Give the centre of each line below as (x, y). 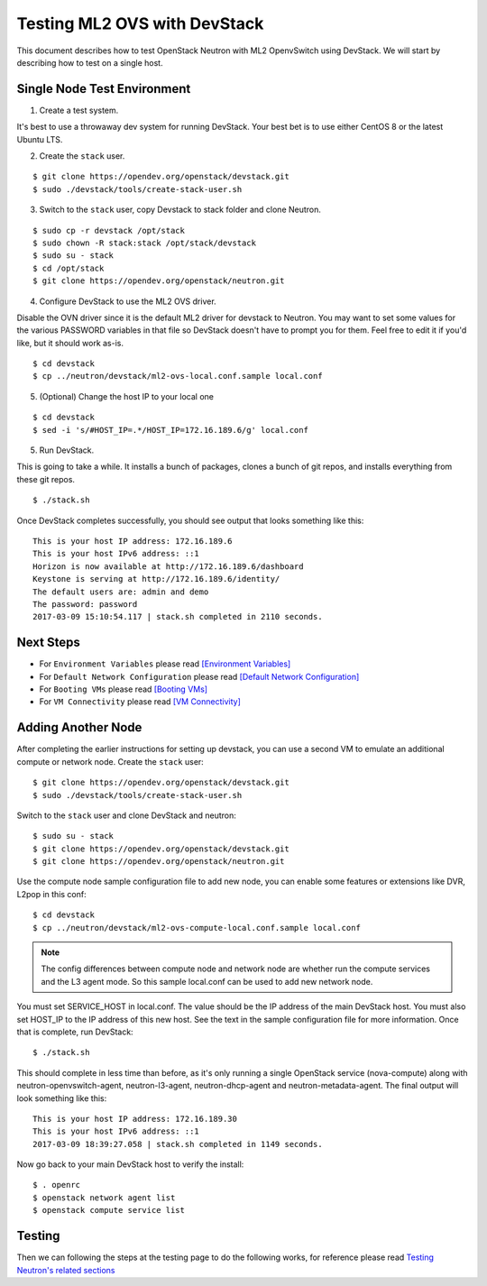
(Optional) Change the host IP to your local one (127, 396)
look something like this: (62, 1098)
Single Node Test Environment (104, 89)
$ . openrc (57, 1185)
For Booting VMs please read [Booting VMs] (123, 689)
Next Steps (48, 643)
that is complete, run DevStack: (75, 1032)
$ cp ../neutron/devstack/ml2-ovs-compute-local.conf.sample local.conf (197, 928)
